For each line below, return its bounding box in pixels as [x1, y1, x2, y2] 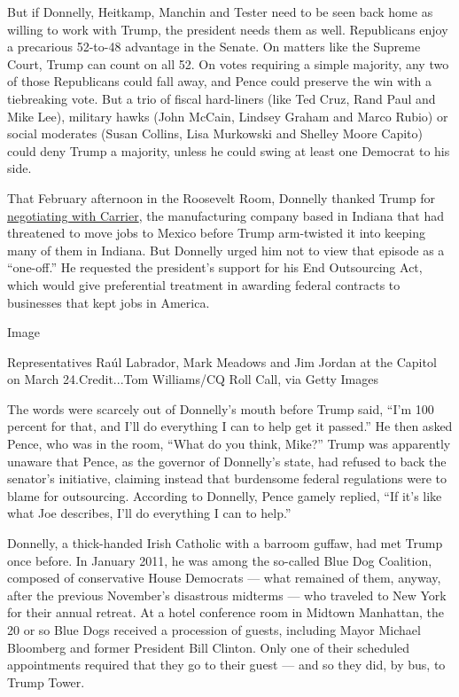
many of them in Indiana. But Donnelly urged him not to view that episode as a [7, 240, 445, 259]
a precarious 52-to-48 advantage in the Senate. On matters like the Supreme [7, 37, 421, 56]
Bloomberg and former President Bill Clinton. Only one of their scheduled [7, 638, 410, 656]
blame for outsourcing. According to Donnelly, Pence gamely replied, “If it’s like [7, 486, 442, 505]
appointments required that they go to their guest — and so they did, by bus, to [7, 655, 446, 674]
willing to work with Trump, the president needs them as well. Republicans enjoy [7, 20, 448, 38]
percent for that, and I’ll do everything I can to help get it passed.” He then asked [7, 417, 453, 435]
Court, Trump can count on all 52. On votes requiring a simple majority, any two [7, 54, 449, 73]
